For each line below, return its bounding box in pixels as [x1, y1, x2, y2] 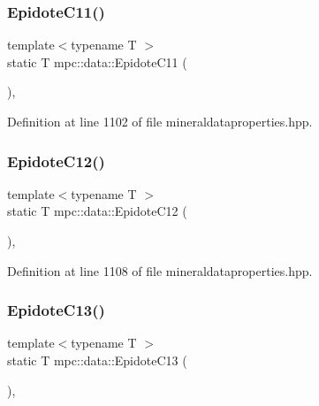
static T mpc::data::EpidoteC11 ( [7, 52, 187, 71]
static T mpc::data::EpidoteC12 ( [7, 202, 187, 220]
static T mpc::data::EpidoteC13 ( [7, 351, 187, 369]
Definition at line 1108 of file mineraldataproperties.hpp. [7, 261, 313, 280]
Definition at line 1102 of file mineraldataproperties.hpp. [7, 112, 313, 130]
